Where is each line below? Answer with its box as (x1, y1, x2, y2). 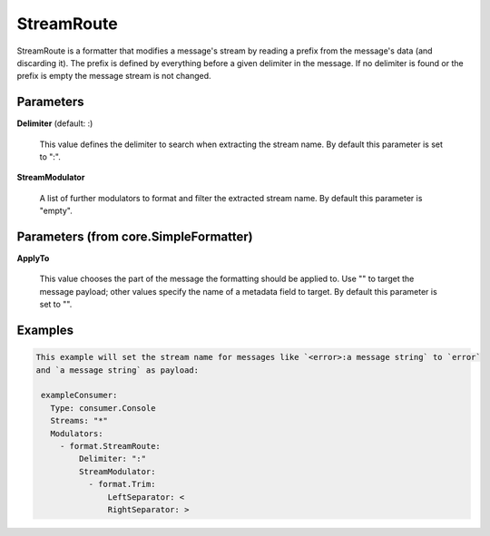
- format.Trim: (88, 479, 156, 490)
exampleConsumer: (41, 390, 118, 401)
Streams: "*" (50, 415, 109, 426)
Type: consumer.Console (50, 403, 156, 413)
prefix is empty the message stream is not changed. (16, 71, 212, 82)
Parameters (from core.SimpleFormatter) (16, 229, 253, 244)
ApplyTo (16, 253, 50, 264)
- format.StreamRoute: (59, 441, 161, 451)
